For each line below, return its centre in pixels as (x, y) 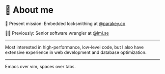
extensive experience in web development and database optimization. (76, 52)
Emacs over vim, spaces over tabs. (41, 66)
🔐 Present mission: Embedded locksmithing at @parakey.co (65, 24)
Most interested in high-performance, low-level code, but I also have (74, 47)
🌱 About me (29, 10)
